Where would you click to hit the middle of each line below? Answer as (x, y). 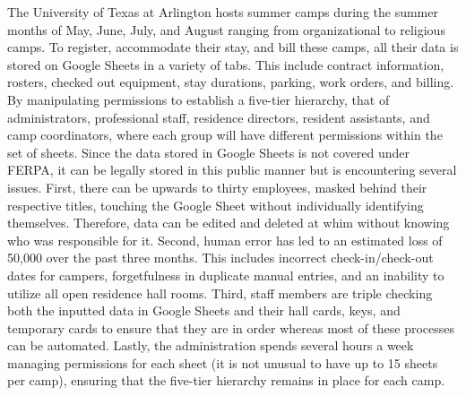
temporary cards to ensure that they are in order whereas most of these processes (231, 327)
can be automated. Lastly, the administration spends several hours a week (211, 345)
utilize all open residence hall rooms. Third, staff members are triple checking (220, 293)
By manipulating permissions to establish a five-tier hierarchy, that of (198, 99)
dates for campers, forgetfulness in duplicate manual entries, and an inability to (226, 275)
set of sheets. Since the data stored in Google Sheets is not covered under (209, 152)
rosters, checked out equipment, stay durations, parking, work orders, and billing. (231, 82)
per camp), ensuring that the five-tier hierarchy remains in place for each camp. (226, 380)
